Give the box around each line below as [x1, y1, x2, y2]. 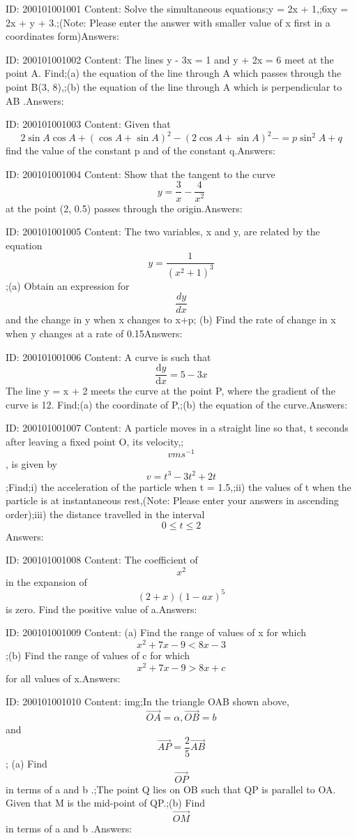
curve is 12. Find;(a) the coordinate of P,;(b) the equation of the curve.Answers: [6, 397, 348, 411]
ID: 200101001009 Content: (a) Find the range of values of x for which [6, 625, 307, 640]
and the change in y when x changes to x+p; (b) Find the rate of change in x [6, 312, 336, 327]
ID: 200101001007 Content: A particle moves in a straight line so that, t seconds [6, 420, 349, 435]
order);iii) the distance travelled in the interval [6, 506, 205, 521]
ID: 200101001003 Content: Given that [6, 117, 171, 131]
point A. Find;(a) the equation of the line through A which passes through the [6, 66, 342, 80]
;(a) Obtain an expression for [6, 278, 130, 293]
